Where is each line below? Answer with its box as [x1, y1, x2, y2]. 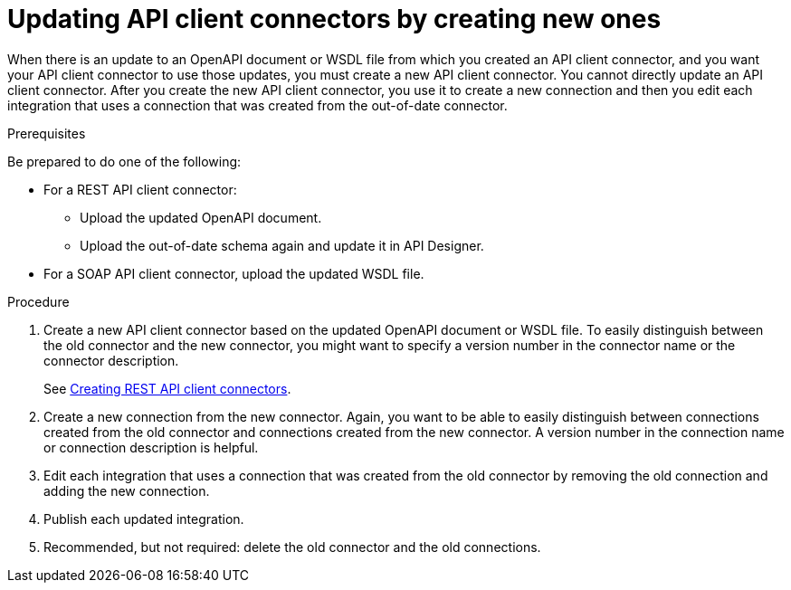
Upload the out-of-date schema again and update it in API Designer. [80, 237, 484, 253]
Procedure [7, 293, 70, 309]
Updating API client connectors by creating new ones [7, 4, 662, 34]
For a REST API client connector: [43, 181, 237, 197]
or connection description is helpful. [43, 439, 259, 455]
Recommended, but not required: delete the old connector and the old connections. [43, 538, 541, 555]
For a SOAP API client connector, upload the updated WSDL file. [43, 265, 424, 281]
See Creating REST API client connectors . [43, 380, 291, 396]
